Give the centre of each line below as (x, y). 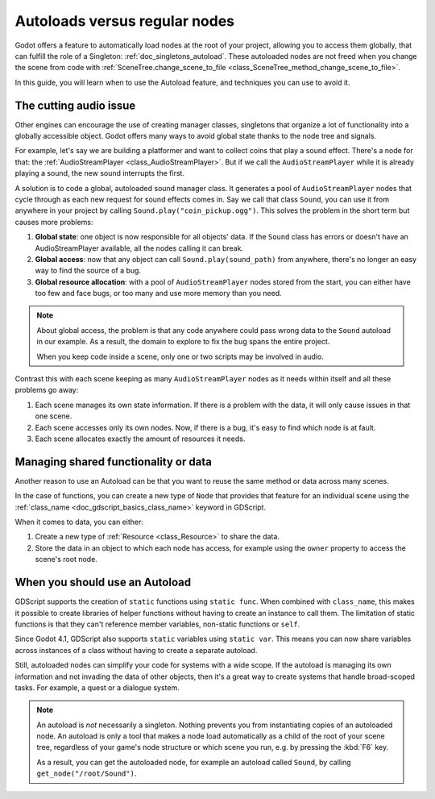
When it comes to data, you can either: (79, 522)
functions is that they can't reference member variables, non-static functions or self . (157, 624)
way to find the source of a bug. (88, 271)
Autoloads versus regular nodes (125, 21)
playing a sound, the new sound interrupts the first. (100, 173)
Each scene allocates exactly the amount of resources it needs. (140, 439)
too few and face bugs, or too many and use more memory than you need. (158, 293)
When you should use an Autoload (103, 583)
